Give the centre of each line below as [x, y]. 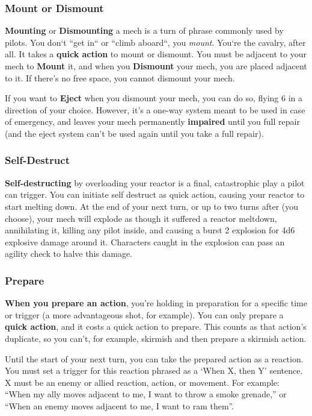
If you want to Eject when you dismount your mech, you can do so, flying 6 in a [154, 98]
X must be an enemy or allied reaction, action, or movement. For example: [142, 382]
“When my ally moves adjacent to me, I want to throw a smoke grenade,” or [146, 394]
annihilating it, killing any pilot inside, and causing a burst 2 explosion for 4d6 [150, 230]
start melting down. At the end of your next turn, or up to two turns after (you [152, 206]
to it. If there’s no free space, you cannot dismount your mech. [120, 77]
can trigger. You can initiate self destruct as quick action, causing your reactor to [155, 194]
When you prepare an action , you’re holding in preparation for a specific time [156, 303]
